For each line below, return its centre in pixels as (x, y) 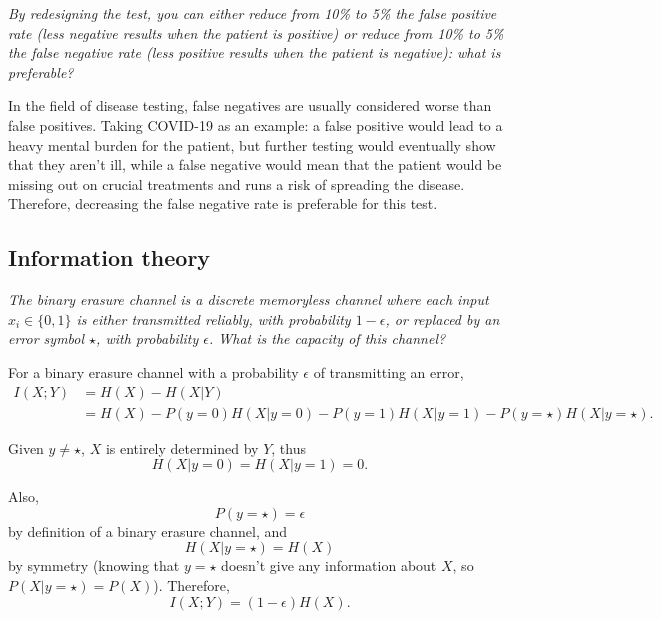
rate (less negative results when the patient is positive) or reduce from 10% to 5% (256, 32)
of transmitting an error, (388, 371)
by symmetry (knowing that (94, 565)
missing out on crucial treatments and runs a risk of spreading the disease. (236, 183)
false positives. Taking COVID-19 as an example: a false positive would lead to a (255, 124)
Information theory (109, 257)
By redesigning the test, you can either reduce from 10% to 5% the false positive (252, 13)
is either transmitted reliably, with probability (213, 318)
